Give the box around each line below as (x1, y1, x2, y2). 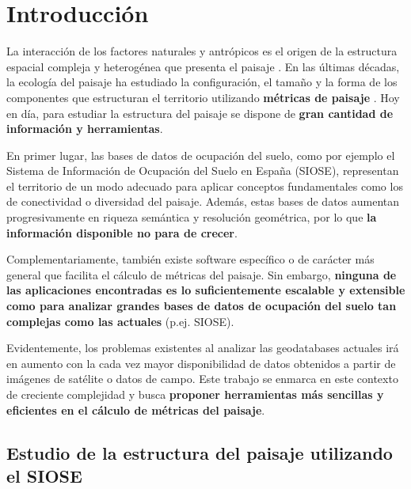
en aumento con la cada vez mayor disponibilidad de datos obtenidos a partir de (6, 354, 396, 371)
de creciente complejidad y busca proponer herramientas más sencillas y (6, 386, 384, 402)
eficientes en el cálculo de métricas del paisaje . (6, 401, 265, 418)
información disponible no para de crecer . (6, 224, 238, 241)
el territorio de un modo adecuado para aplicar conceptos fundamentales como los (6, 177, 403, 194)
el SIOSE (6, 463, 82, 487)
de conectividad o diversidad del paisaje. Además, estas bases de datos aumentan (6, 193, 400, 210)
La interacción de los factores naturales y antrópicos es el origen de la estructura (6, 43, 398, 59)
